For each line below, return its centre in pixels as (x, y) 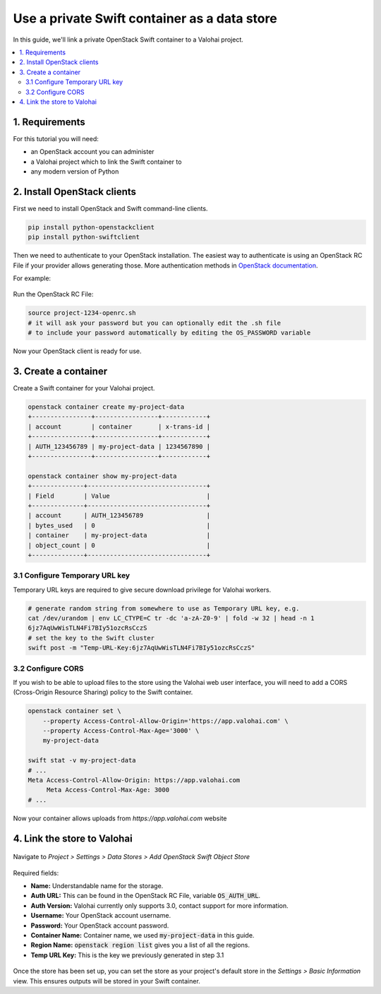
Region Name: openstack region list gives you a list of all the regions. (140, 945)
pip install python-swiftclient (84, 237)
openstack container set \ (74, 711)
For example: (32, 278)
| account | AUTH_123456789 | (119, 516)
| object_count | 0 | (119, 545)
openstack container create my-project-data (106, 407)
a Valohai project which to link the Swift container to (106, 162)
